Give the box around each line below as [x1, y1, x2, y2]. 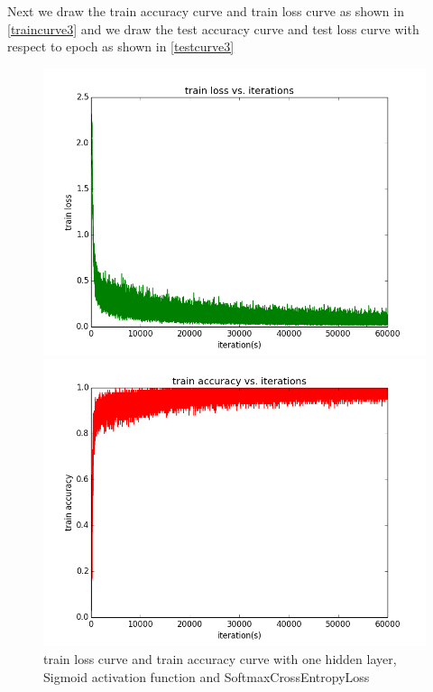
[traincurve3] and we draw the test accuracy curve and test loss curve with [7, 19, 419, 38]
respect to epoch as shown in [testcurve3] [7, 37, 235, 56]
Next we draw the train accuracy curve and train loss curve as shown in [7, 2, 404, 20]
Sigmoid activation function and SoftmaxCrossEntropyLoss [43, 667, 370, 686]
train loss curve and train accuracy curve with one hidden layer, [43, 649, 397, 668]
